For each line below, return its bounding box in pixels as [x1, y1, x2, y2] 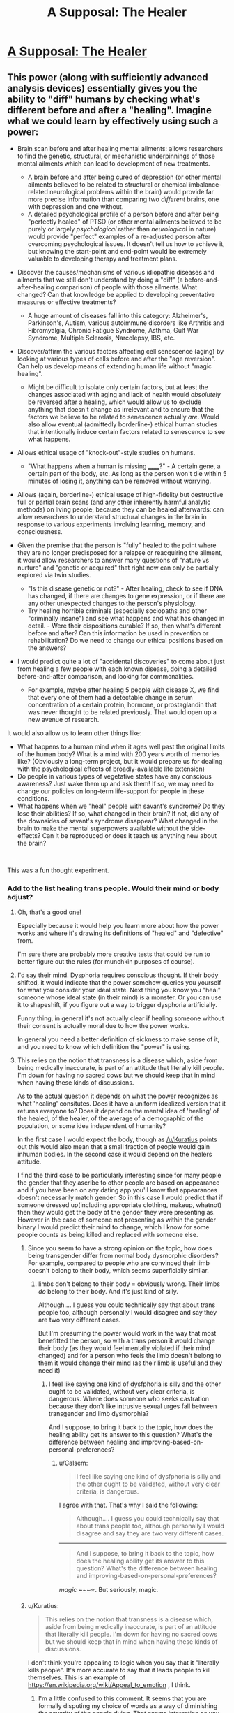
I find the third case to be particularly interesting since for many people [17, 1171, 221, 1180]
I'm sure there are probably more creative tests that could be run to [17, 950, 210, 958]
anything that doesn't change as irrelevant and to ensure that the [27, 405, 214, 413]
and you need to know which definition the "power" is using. [17, 1043, 191, 1051]
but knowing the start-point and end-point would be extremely [27, 247, 207, 255]
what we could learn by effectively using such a [7, 115, 219, 127]
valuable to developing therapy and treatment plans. [27, 254, 178, 263]
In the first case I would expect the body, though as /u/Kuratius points [17, 1135, 217, 1143]
